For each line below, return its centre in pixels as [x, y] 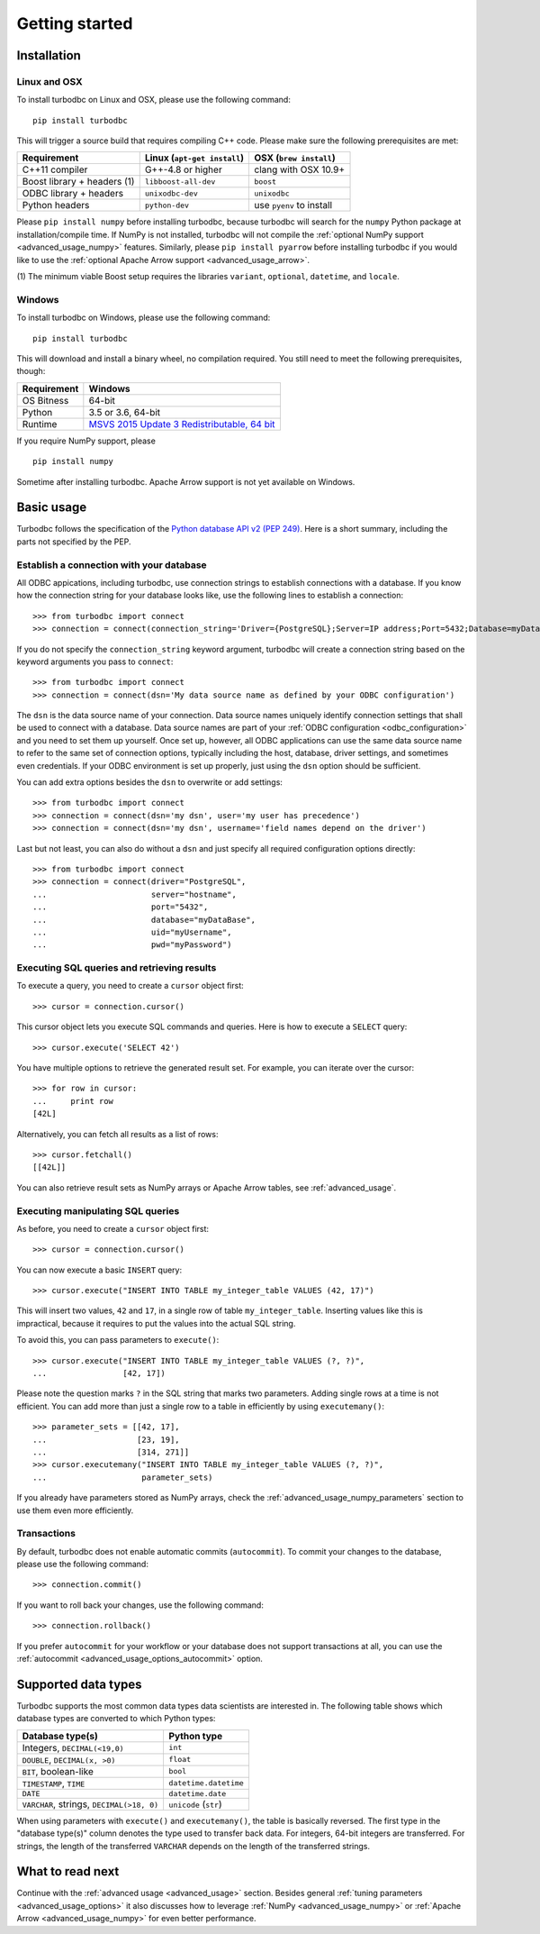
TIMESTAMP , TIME [54, 1783]
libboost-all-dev [180, 182]
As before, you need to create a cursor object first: [113, 1228]
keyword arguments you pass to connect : [95, 661]
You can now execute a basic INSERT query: [99, 1270]
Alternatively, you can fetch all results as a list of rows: [117, 1134]
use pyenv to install [293, 205]
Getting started [75, 23]
